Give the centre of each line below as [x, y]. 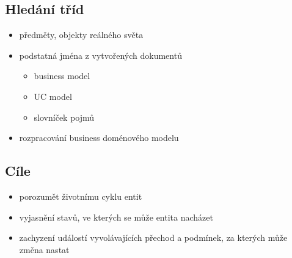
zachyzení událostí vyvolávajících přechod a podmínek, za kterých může [153, 237]
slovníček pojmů [64, 117]
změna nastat [44, 249]
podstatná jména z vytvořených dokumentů [100, 55]
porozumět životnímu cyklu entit [81, 196]
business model [62, 76]
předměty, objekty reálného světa [81, 35]
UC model [53, 96]
